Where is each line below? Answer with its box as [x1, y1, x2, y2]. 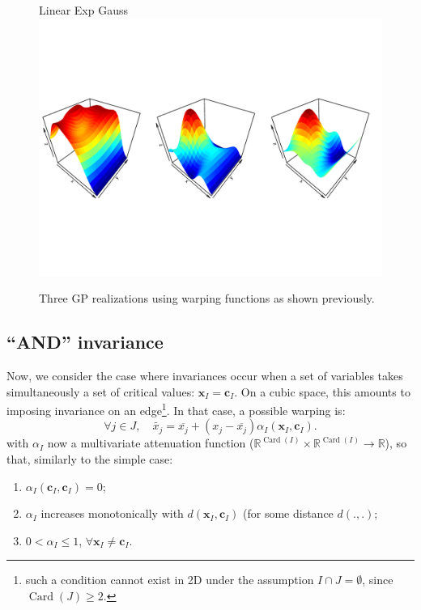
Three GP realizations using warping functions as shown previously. [39, 290, 375, 307]
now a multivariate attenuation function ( [47, 434, 254, 451]
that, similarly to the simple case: [6, 451, 173, 468]
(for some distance [243, 505, 334, 522]
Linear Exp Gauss [39, 2, 128, 18]
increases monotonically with [40, 505, 184, 522]
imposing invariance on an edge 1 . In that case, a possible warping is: [6, 400, 346, 418]
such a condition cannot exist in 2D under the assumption [25, 571, 314, 588]
